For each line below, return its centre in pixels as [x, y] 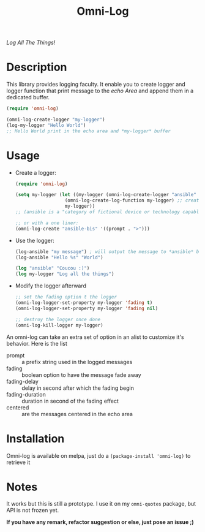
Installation [35, 439]
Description [37, 67]
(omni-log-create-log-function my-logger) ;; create [133, 200]
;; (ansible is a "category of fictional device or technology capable [108, 212]
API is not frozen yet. [33, 511]
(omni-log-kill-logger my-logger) [59, 325]
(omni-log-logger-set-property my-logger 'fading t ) [84, 303]
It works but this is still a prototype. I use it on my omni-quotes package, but [101, 504]
